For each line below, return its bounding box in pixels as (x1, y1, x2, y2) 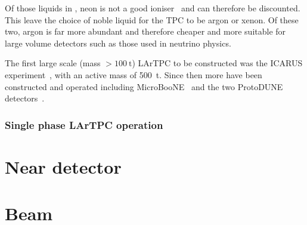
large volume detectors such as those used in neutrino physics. (5, 36, 231, 49)
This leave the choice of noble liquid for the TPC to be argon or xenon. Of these (5, 13, 299, 26)
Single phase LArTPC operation (5, 117, 163, 132)
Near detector (5, 154, 122, 178)
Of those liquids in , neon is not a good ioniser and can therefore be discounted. (5, 2, 300, 14)
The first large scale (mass (5, 57, 101, 69)
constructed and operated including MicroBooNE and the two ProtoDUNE (5, 80, 283, 93)
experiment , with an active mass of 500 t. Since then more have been (5, 68, 262, 81)
